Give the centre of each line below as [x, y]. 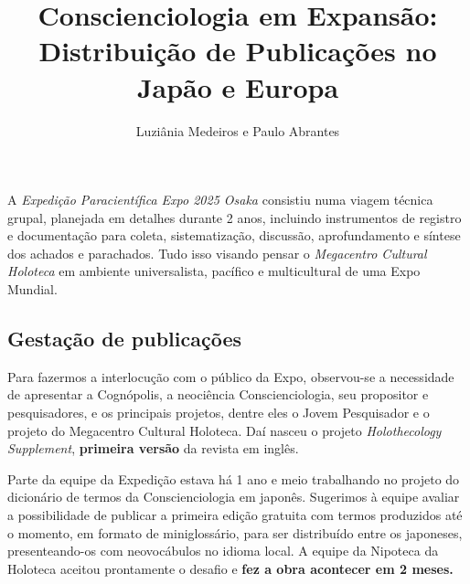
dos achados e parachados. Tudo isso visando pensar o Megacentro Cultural [217, 253]
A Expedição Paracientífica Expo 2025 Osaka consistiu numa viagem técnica [220, 200]
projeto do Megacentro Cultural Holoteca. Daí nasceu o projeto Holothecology [224, 430]
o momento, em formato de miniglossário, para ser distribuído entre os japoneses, [235, 532]
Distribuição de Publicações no [238, 51]
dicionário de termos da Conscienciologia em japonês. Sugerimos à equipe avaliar [234, 497]
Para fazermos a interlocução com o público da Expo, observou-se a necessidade [231, 376]
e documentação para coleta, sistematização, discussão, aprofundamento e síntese [234, 235]
